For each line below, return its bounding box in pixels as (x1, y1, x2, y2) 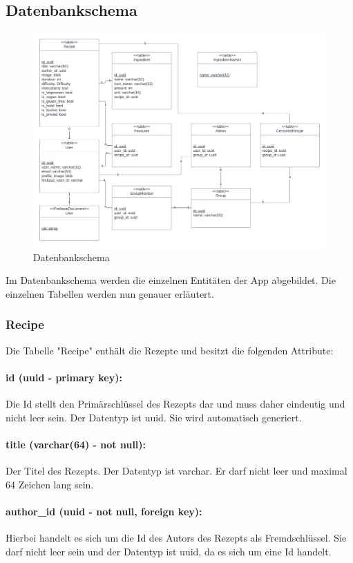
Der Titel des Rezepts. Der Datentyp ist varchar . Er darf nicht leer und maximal (6, 464, 347, 478)
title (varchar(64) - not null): (6, 437, 146, 451)
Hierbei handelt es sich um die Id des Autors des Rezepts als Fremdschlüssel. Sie (6, 531, 347, 545)
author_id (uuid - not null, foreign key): (6, 504, 202, 518)
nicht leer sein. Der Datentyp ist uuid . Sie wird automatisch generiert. (6, 410, 302, 424)
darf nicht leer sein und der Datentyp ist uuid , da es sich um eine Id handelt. (6, 544, 332, 558)
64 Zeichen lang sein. (6, 477, 94, 491)
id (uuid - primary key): (6, 370, 122, 384)
